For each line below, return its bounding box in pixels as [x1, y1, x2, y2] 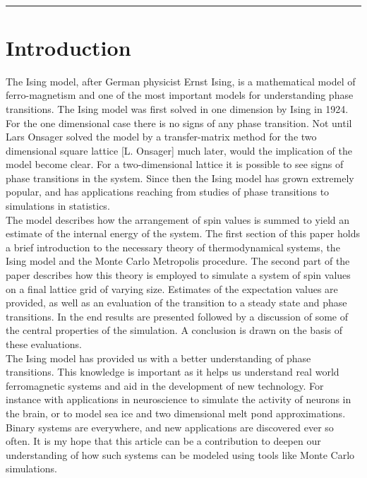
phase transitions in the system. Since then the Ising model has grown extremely [6, 170, 354, 185]
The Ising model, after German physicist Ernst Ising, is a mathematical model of [6, 73, 356, 88]
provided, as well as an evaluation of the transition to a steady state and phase [6, 295, 347, 310]
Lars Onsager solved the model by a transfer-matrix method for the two [6, 129, 317, 144]
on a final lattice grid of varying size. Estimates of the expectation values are [6, 281, 338, 296]
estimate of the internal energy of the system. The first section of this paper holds [6, 226, 360, 241]
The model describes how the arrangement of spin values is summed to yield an [6, 212, 350, 227]
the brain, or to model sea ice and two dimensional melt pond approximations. [6, 405, 346, 420]
